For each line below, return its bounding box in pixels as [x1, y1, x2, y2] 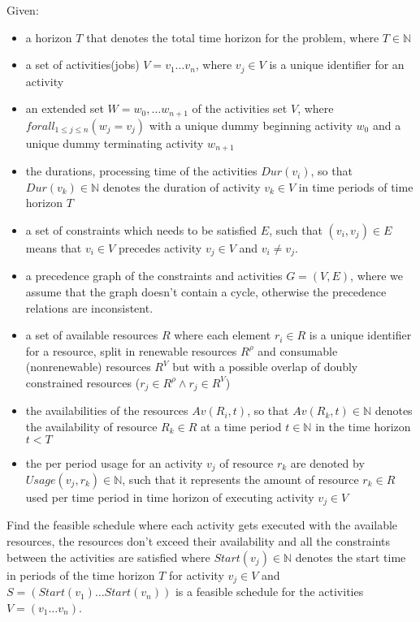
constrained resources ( [25, 374, 141, 391]
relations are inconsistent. [25, 299, 154, 316]
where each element [174, 326, 271, 343]
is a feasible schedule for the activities [175, 583, 364, 600]
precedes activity [118, 239, 202, 256]
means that [25, 239, 82, 256]
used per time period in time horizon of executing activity [25, 489, 314, 506]
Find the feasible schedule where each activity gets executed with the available [6, 516, 398, 533]
